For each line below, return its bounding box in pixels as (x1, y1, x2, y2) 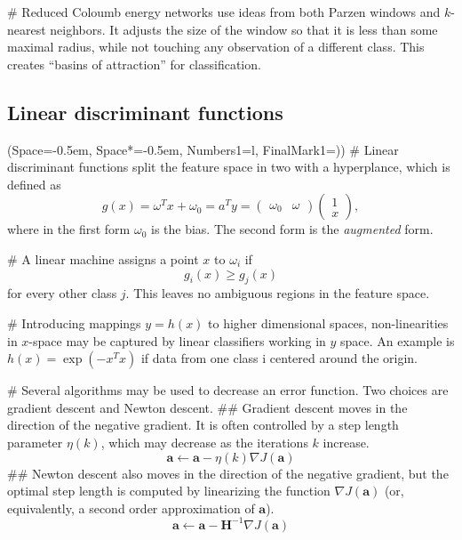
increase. (323, 432, 370, 451)
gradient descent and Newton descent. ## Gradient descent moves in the (7, 398, 408, 416)
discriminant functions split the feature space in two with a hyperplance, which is (7, 157, 450, 176)
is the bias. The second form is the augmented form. (150, 220, 434, 238)
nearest (7, 20, 46, 38)
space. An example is (340, 331, 455, 350)
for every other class (7, 284, 117, 302)
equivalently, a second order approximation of (7, 498, 255, 517)
